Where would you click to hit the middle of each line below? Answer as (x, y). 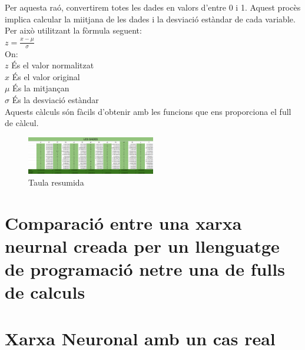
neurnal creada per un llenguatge (142, 246)
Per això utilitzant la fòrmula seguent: (73, 30)
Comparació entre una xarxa (123, 222)
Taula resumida (56, 182)
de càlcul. (22, 123)
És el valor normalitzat (53, 65)
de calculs (45, 292)
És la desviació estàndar (55, 99)
